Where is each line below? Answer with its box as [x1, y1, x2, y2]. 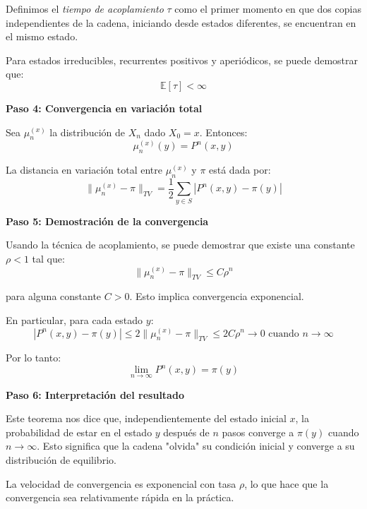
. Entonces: [199, 124, 248, 139]
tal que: [32, 251, 65, 265]
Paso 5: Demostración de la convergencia [6, 213, 209, 228]
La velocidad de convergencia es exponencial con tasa [6, 476, 236, 491]
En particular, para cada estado [6, 312, 143, 327]
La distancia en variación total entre [6, 162, 163, 177]
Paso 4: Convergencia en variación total [6, 100, 203, 115]
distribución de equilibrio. [6, 453, 116, 467]
